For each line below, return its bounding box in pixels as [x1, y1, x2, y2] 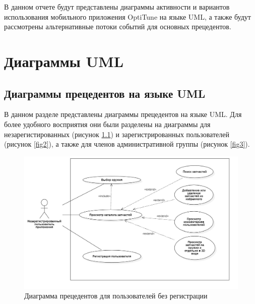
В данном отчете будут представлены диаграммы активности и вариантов [4, 2, 230, 12]
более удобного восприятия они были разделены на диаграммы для [4, 118, 211, 129]
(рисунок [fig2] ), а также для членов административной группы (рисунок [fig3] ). [4, 139, 250, 149]
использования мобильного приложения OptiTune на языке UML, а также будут [4, 11, 251, 22]
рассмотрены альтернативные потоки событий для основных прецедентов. [4, 21, 231, 32]
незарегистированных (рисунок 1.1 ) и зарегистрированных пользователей [4, 129, 229, 139]
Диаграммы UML [4, 50, 124, 71]
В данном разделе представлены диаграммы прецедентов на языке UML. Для [4, 109, 242, 119]
